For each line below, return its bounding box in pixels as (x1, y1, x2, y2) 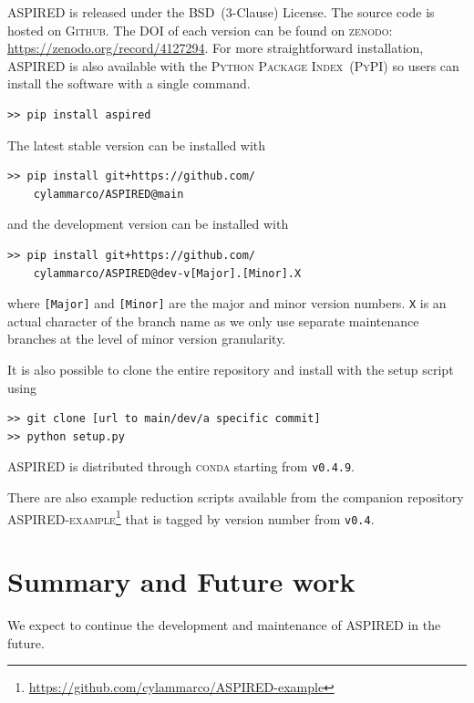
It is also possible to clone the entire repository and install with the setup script (7, 359, 454, 378)
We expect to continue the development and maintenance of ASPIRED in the (7, 615, 441, 635)
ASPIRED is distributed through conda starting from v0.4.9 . (7, 457, 355, 476)
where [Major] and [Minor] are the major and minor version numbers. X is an (7, 294, 447, 313)
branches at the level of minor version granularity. (7, 329, 286, 348)
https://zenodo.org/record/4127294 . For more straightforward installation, (7, 38, 424, 57)
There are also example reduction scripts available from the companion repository (7, 488, 464, 506)
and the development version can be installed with (7, 214, 289, 233)
